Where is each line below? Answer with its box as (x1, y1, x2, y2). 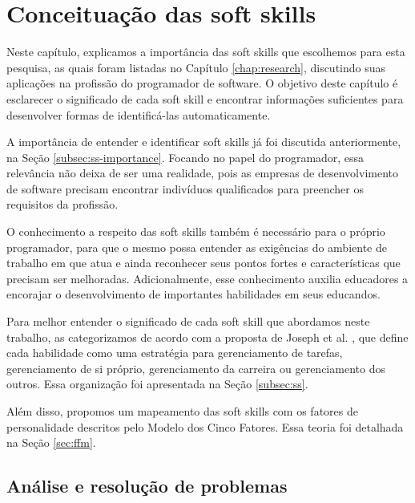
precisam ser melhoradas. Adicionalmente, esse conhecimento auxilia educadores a (6, 270, 409, 286)
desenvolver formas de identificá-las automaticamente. (6, 106, 271, 123)
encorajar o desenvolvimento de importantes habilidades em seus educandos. (6, 286, 381, 302)
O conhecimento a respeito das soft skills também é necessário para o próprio (6, 223, 385, 240)
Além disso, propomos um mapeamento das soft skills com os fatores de (6, 403, 358, 419)
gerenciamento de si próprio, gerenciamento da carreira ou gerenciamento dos (6, 359, 385, 376)
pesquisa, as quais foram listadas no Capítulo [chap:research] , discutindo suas (6, 59, 386, 75)
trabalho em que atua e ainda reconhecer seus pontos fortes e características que (6, 254, 401, 271)
